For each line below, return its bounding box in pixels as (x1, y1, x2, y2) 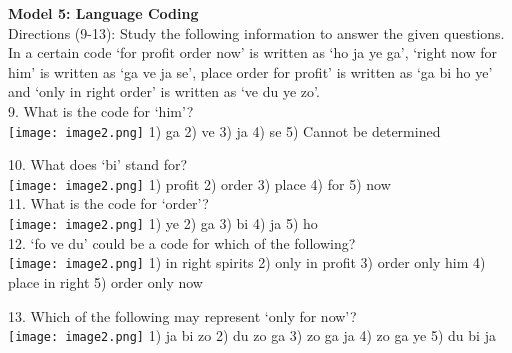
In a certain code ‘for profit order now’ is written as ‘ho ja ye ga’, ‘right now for (8, 42, 497, 63)
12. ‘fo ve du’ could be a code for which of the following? (8, 232, 356, 253)
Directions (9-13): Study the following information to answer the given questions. (8, 22, 505, 43)
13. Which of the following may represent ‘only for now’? (8, 305, 357, 326)
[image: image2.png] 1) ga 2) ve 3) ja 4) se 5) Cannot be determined (8, 120, 441, 141)
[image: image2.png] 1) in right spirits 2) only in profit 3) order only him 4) (8, 252, 486, 273)
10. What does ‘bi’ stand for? (8, 154, 188, 175)
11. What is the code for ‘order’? (8, 193, 209, 214)
